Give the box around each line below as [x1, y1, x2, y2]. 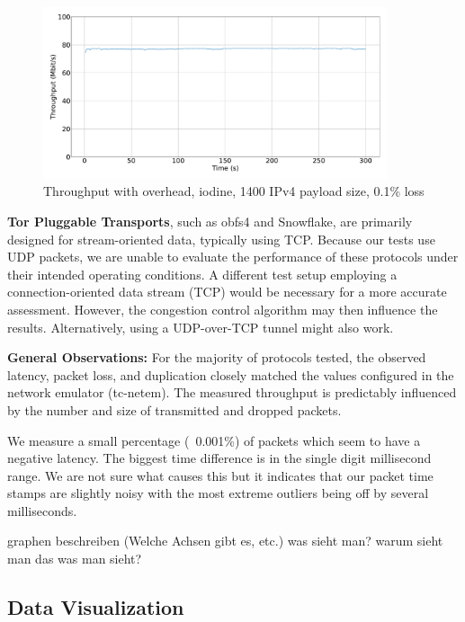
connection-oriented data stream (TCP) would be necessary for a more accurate [7, 282, 447, 301]
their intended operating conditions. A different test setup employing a [7, 264, 398, 283]
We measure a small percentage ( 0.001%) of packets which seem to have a [7, 431, 421, 449]
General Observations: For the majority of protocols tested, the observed [7, 348, 426, 367]
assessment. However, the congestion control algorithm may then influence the [7, 299, 438, 318]
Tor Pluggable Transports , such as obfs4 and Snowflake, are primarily [7, 211, 413, 230]
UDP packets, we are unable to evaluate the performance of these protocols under [7, 247, 459, 266]
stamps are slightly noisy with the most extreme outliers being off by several [7, 484, 429, 502]
